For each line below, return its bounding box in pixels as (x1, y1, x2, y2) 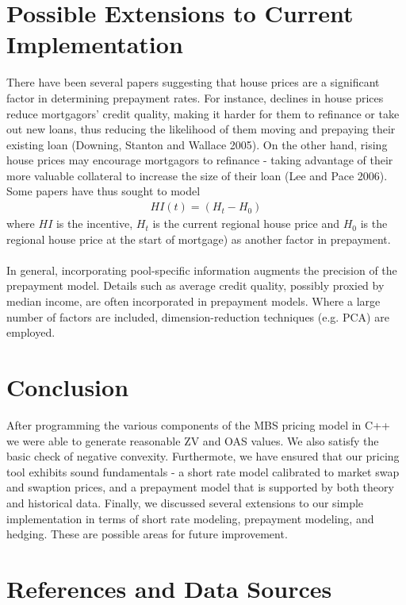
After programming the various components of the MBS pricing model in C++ (6, 416, 390, 433)
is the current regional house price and (152, 215, 339, 232)
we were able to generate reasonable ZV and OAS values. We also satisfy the (6, 432, 379, 449)
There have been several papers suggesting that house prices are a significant (6, 74, 380, 91)
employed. (6, 324, 56, 341)
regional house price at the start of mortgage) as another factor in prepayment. (6, 230, 391, 247)
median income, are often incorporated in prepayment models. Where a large (6, 293, 381, 310)
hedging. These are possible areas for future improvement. (6, 526, 288, 542)
